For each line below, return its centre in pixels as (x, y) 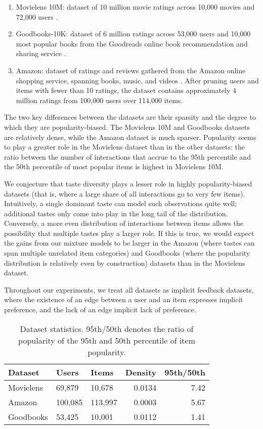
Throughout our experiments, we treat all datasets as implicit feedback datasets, (129, 289)
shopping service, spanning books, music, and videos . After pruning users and (137, 80)
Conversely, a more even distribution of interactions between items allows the (124, 223)
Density (141, 372)
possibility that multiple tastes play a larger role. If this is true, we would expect (129, 233)
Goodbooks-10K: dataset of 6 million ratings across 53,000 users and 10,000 (133, 34)
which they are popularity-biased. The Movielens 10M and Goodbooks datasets (127, 127)
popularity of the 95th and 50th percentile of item (107, 340)
